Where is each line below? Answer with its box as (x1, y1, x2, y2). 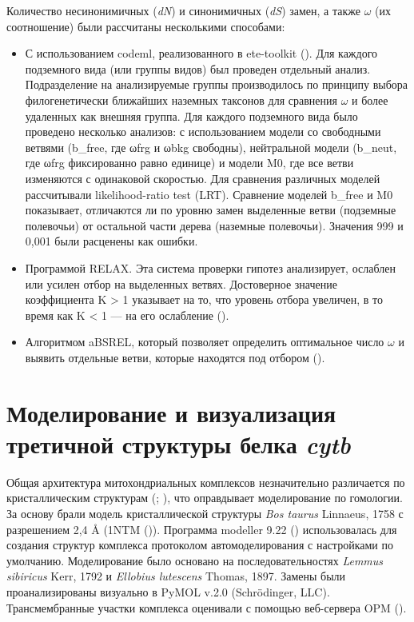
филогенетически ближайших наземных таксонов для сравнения (25, 91, 337, 108)
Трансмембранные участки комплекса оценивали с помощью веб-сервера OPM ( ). (6, 599, 407, 616)
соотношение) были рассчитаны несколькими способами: (6, 18, 285, 34)
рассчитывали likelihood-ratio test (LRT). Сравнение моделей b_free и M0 (25, 185, 393, 202)
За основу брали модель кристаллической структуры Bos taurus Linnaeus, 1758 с (6, 504, 404, 521)
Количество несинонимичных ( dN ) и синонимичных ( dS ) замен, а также (6, 2, 360, 18)
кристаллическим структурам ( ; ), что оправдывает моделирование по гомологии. (6, 489, 403, 506)
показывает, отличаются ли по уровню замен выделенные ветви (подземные (25, 201, 396, 218)
